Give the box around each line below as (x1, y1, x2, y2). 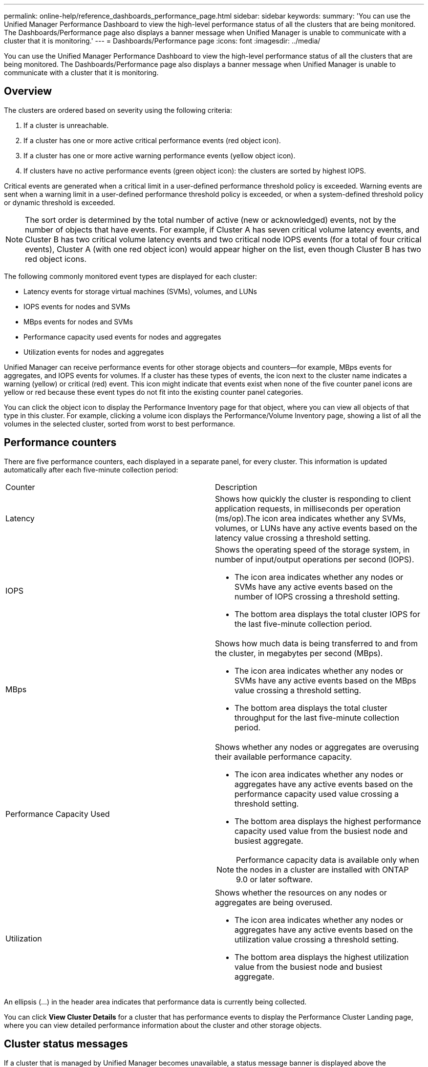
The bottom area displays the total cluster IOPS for (235, 609, 420, 619)
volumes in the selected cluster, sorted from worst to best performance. (4, 419, 235, 428)
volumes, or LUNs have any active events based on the (215, 523, 417, 533)
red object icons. (25, 254, 87, 264)
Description (215, 482, 257, 492)
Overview (4, 85, 52, 98)
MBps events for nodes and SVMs (23, 317, 133, 326)
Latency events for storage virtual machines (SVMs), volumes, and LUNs (23, 287, 257, 296)
